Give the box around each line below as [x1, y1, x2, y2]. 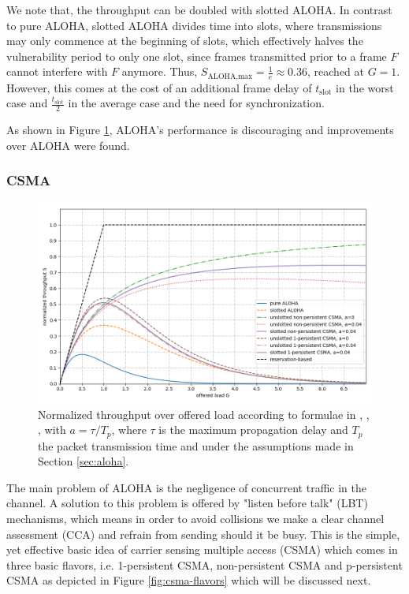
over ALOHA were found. [6, 136, 130, 153]
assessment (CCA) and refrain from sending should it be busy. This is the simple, [6, 525, 400, 542]
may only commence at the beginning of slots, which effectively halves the [6, 32, 363, 49]
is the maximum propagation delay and [158, 421, 348, 438]
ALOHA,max [207, 72, 253, 80]
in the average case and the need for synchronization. [68, 95, 325, 111]
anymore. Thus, [121, 63, 198, 80]
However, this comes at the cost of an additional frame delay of [6, 79, 312, 95]
